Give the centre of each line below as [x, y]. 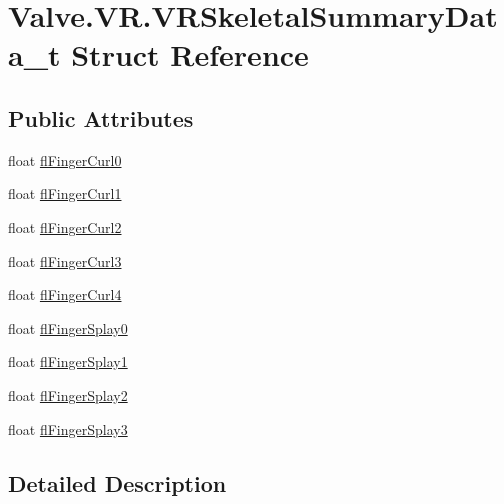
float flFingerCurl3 [65, 260]
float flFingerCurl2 [65, 226]
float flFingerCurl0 [65, 159]
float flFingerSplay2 [68, 394]
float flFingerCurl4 [65, 294]
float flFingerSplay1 [68, 361]
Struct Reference [190, 54]
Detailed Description [117, 482]
